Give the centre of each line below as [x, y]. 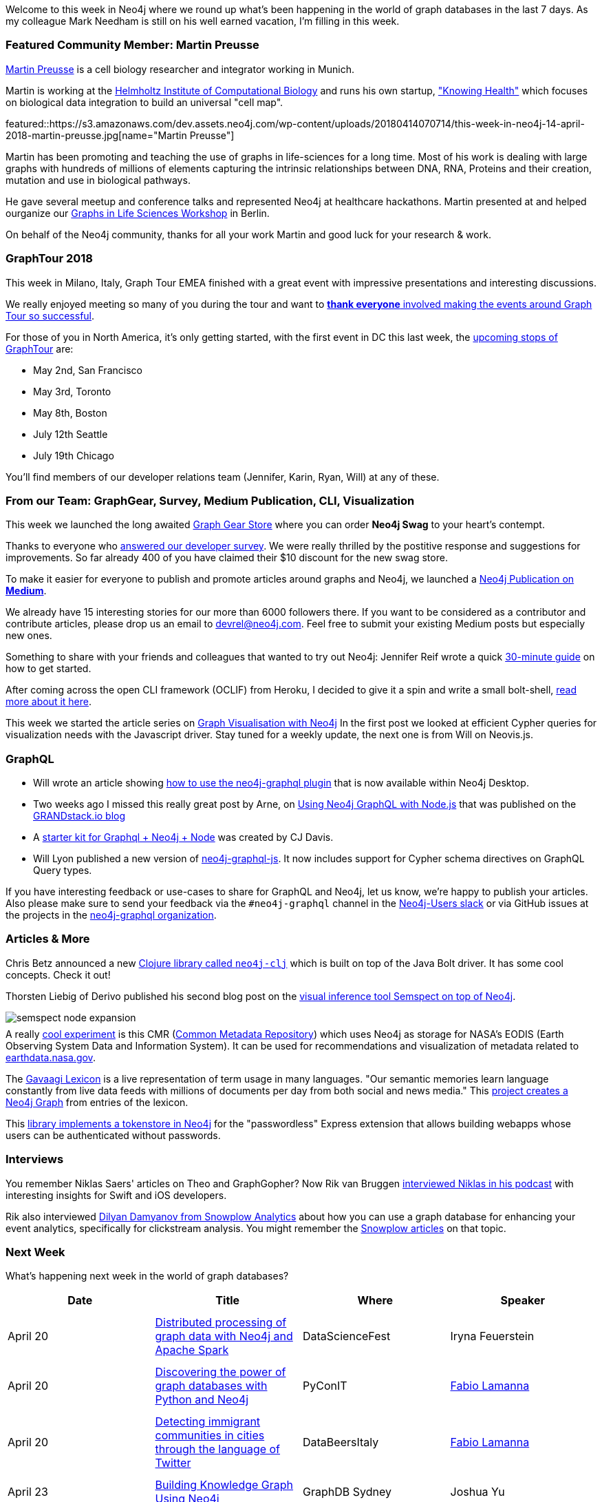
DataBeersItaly [341, 1442]
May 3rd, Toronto [72, 391]
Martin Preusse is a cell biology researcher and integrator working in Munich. [180, 69]
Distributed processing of [221, 1323]
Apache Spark [192, 1350]
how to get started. [49, 669]
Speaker [523, 1301]
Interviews [35, 1159]
